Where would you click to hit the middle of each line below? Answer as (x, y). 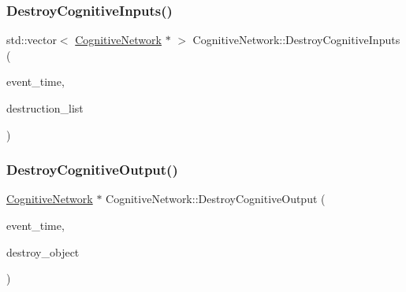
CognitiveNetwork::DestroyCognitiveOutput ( (216, 199)
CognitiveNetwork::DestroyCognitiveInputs (296, 40)
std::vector (32, 40)
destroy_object (43, 251)
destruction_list (45, 108)
